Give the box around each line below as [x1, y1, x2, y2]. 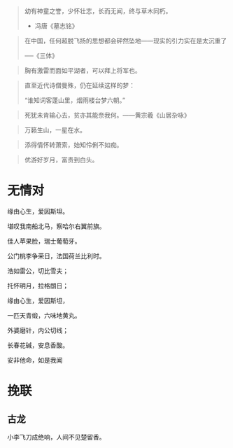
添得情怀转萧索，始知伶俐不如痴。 [24, 141, 123, 149]
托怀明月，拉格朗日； [7, 281, 69, 290]
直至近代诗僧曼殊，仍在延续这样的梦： [24, 81, 135, 90]
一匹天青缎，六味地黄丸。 [7, 311, 81, 319]
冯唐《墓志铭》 [34, 22, 78, 30]
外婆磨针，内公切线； [7, 325, 69, 335]
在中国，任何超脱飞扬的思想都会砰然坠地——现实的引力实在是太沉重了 [24, 36, 227, 45]
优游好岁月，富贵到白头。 [24, 155, 99, 164]
